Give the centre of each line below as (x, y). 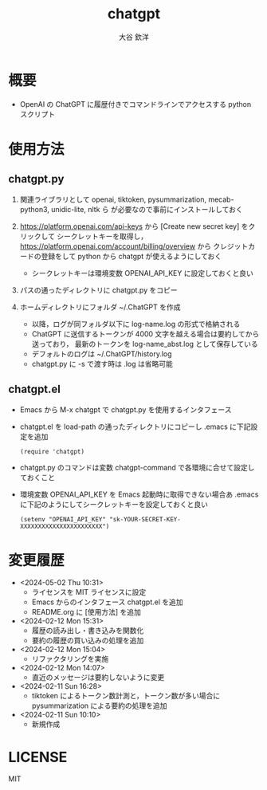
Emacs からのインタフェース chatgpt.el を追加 (107, 602)
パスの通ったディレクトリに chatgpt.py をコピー (98, 290)
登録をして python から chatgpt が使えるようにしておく (132, 256)
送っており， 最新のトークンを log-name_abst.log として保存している (145, 344)
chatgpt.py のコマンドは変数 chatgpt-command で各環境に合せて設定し (137, 467)
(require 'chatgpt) (52, 451)
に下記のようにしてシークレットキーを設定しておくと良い (114, 504)
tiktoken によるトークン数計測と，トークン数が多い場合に (126, 696)
